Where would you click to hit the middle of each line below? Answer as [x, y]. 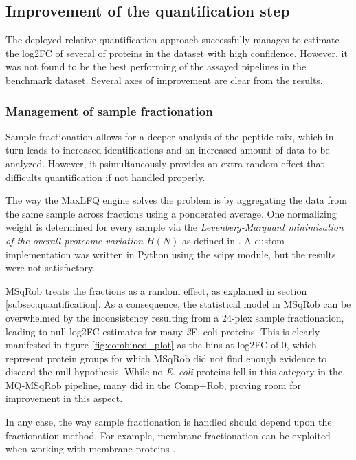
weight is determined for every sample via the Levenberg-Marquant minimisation [175, 227]
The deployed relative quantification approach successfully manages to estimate [173, 40]
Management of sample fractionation [109, 111]
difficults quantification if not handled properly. [105, 177]
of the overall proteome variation [75, 240]
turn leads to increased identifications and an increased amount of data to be [168, 150]
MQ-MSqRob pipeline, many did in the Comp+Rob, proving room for [153, 385]
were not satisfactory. [51, 268]
